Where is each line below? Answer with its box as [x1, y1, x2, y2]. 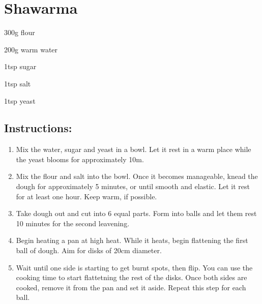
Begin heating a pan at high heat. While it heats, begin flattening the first [16, 235, 248, 246]
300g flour [4, 27, 35, 38]
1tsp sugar [4, 61, 37, 72]
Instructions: [4, 120, 72, 136]
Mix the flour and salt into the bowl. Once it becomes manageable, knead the [16, 171, 258, 181]
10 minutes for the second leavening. [16, 218, 130, 228]
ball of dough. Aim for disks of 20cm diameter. [16, 245, 162, 256]
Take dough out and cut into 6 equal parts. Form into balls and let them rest [16, 208, 257, 219]
